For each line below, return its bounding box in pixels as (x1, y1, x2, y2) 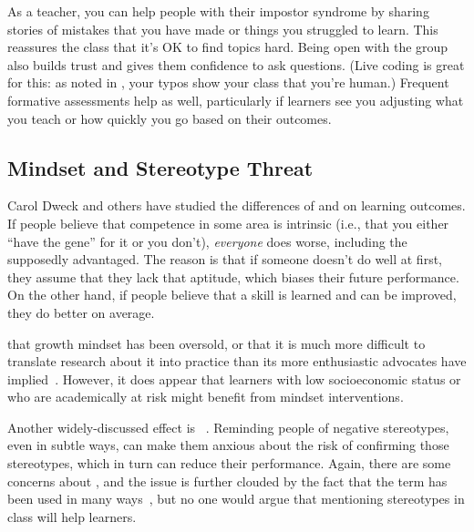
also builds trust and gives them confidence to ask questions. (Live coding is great (7, 55, 465, 74)
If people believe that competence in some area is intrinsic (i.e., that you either (7, 213, 449, 232)
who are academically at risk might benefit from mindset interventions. (7, 387, 404, 406)
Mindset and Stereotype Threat (7, 153, 314, 181)
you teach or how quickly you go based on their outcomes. (7, 108, 332, 128)
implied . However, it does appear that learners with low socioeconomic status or (7, 369, 461, 388)
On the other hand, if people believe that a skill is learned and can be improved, (7, 285, 457, 304)
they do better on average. (7, 302, 155, 322)
